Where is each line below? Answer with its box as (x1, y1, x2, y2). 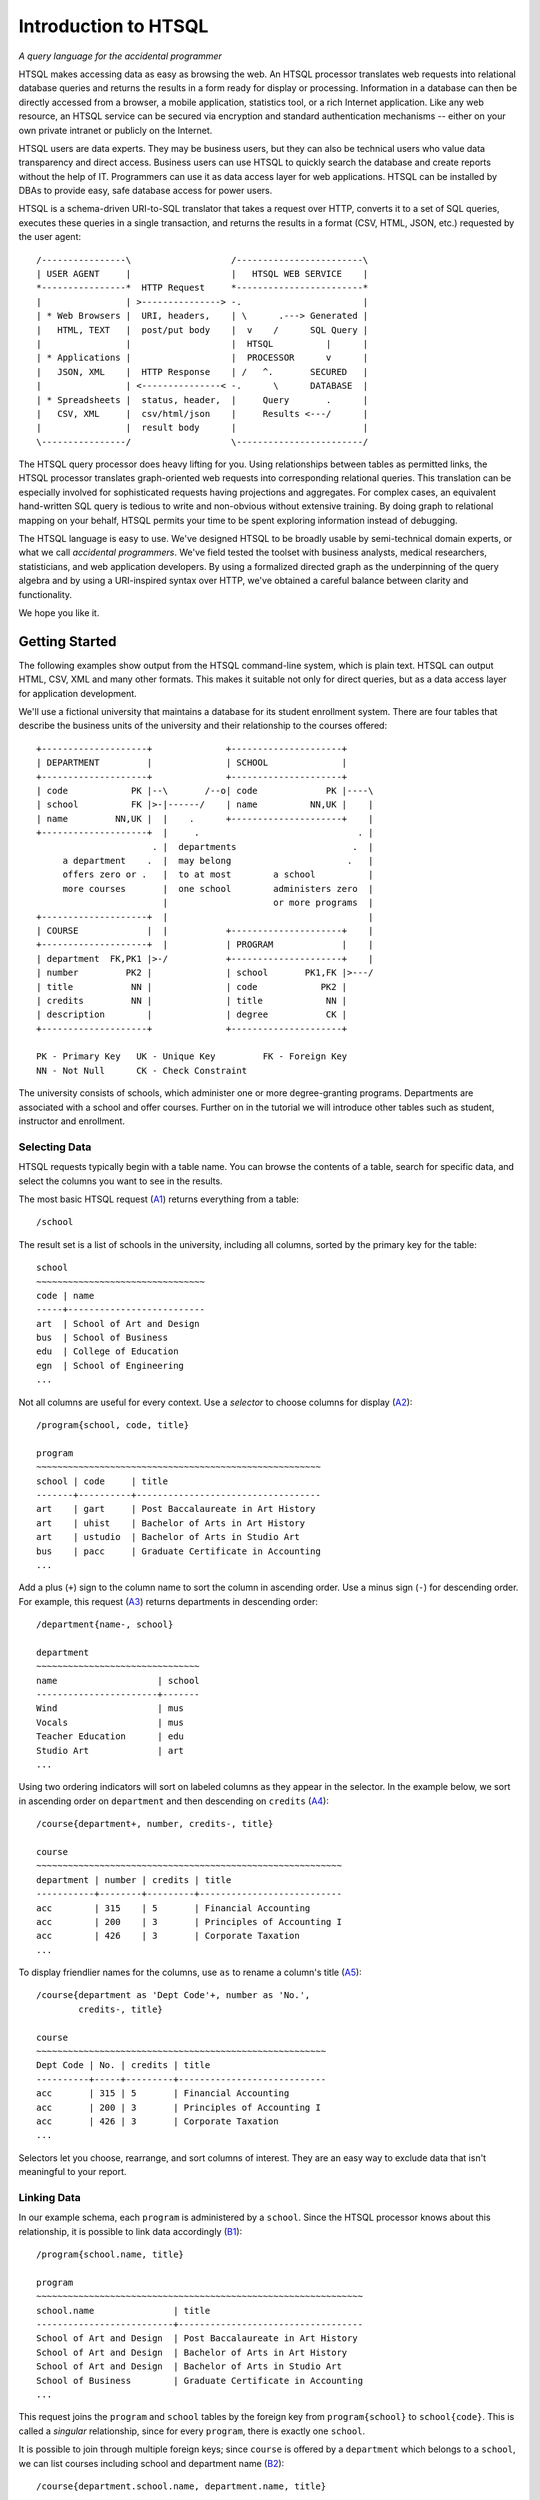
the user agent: (18, 231, 82, 243)
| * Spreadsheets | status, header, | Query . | (36, 394, 369, 405)
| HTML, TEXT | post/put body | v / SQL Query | (36, 324, 369, 335)
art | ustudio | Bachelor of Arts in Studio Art (36, 1531, 300, 1543)
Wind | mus (36, 1703, 185, 1714)
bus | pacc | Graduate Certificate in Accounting (36, 1545, 322, 1557)
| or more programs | (162, 897, 374, 909)
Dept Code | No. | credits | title (36, 2060, 211, 2071)
